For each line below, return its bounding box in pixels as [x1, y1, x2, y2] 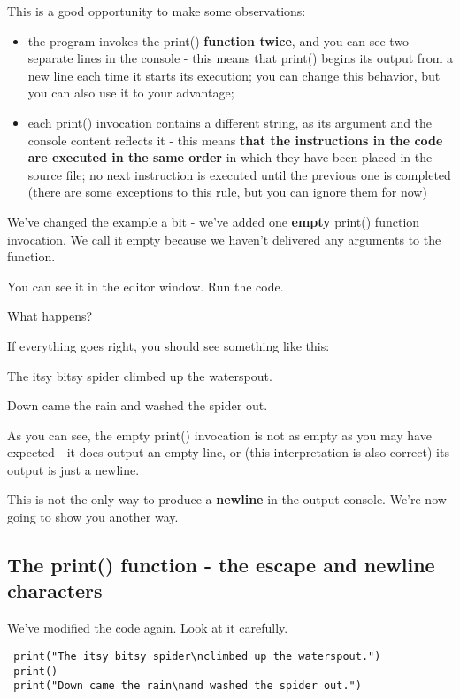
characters [7, 577, 103, 604]
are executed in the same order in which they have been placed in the [27, 148, 433, 167]
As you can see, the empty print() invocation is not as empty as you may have [7, 425, 432, 444]
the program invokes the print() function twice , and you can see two [27, 31, 410, 50]
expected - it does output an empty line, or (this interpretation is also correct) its [7, 443, 449, 462]
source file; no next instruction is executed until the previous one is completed [27, 165, 451, 183]
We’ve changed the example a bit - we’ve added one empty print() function [7, 212, 420, 230]
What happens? [7, 307, 93, 325]
